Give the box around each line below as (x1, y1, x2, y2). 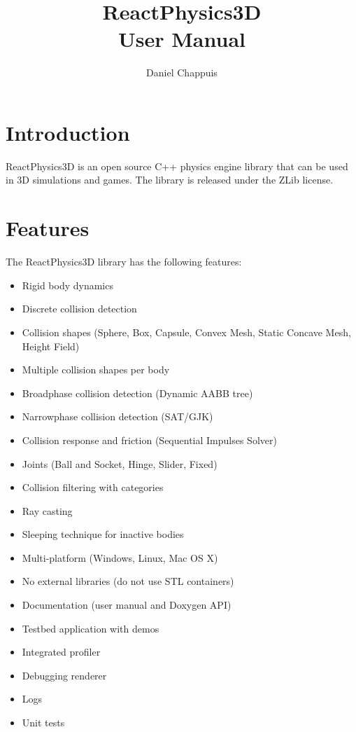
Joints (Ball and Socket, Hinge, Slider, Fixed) (22, 456, 218, 471)
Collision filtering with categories (22, 480, 164, 495)
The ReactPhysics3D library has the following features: (6, 254, 242, 269)
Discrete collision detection (22, 301, 137, 316)
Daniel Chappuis (146, 65, 218, 80)
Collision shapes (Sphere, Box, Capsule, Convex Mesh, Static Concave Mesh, (22, 324, 351, 339)
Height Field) (22, 338, 80, 353)
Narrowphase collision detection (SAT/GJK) (22, 409, 213, 424)
